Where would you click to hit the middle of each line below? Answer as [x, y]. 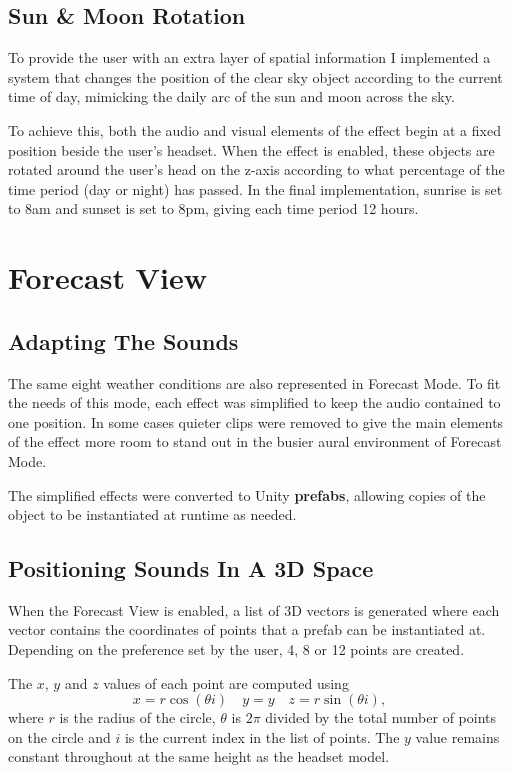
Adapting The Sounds [123, 340]
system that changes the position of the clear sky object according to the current [255, 76]
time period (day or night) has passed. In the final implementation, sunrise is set [255, 188]
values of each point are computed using [226, 682]
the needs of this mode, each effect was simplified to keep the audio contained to [254, 402]
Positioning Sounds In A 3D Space [191, 568]
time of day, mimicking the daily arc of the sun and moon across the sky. [231, 96]
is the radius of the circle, [137, 717]
